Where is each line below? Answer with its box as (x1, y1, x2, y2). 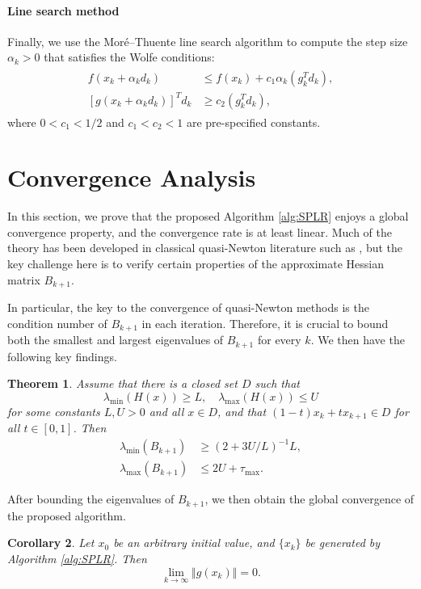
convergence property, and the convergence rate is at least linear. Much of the (7, 223, 392, 240)
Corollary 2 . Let (7, 534, 95, 551)
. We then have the (310, 331, 405, 348)
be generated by (305, 534, 381, 551)
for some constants (7, 402, 100, 419)
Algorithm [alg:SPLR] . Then (7, 550, 147, 567)
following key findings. (7, 347, 117, 364)
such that (255, 375, 300, 392)
